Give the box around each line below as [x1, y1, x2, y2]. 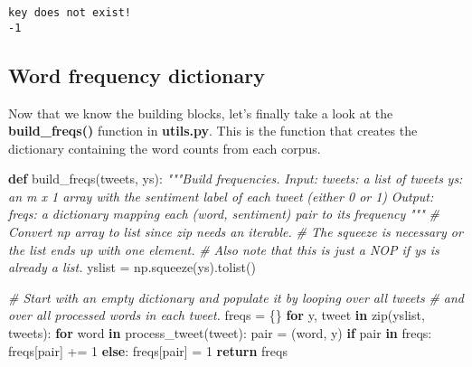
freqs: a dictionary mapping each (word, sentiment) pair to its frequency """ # [8, 204, 439, 223]
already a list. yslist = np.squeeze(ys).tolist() [8, 258, 256, 277]
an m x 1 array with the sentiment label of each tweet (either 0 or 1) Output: [8, 186, 434, 205]
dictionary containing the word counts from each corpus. [8, 138, 321, 157]
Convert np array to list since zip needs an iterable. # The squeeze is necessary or [8, 222, 463, 241]
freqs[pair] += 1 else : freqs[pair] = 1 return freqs [8, 341, 288, 360]
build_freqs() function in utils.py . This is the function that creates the [8, 121, 418, 140]
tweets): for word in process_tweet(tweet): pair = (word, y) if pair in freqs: [8, 324, 432, 343]
